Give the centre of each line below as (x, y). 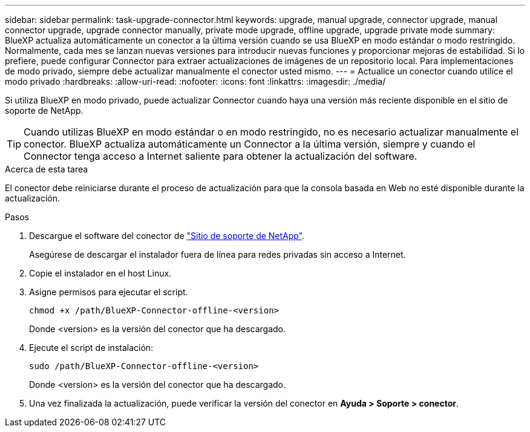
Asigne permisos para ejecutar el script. (109, 292)
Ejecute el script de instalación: (91, 348)
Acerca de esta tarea (47, 169)
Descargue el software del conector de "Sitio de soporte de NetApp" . (167, 236)
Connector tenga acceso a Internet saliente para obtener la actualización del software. (221, 156)
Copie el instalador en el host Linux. (100, 273)
